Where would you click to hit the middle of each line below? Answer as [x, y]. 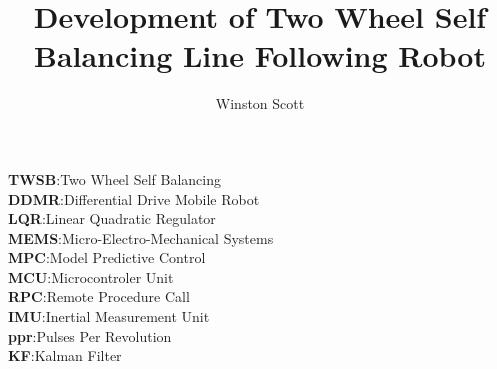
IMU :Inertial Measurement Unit [109, 316]
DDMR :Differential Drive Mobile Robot [134, 198]
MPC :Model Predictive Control [107, 257]
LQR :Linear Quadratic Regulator [112, 218]
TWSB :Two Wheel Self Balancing [114, 178]
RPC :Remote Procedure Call [99, 296]
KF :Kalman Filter [65, 355]
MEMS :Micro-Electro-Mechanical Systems [141, 237]
